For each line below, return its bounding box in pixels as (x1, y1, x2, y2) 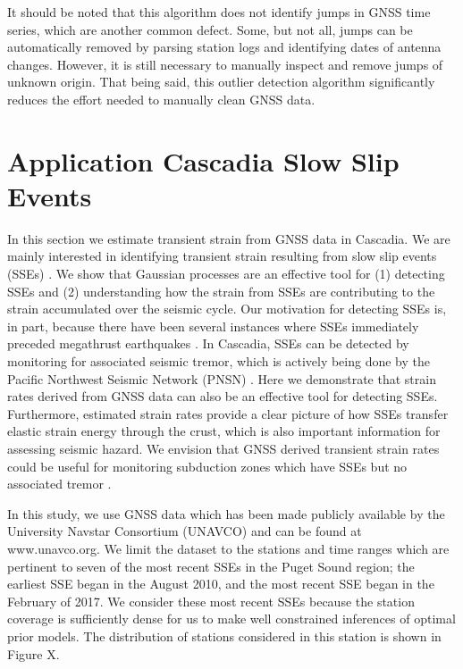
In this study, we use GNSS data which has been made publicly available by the (7, 504, 445, 523)
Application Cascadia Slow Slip (7, 142, 400, 179)
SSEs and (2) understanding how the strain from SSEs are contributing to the (7, 281, 435, 300)
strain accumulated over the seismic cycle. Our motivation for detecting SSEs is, (7, 299, 447, 318)
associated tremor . (7, 474, 112, 493)
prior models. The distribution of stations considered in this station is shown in (7, 626, 442, 645)
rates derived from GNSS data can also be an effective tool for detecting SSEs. (7, 387, 438, 406)
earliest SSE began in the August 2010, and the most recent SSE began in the (7, 574, 434, 593)
